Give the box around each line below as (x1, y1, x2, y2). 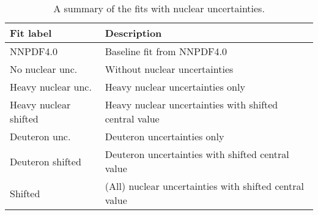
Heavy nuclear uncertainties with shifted (105, 97, 278, 111)
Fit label (10, 26, 52, 40)
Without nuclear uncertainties (105, 62, 234, 76)
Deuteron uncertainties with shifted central (105, 147, 289, 161)
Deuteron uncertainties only (105, 129, 224, 143)
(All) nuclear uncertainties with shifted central (105, 179, 304, 193)
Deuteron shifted (10, 154, 81, 168)
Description (105, 26, 162, 40)
